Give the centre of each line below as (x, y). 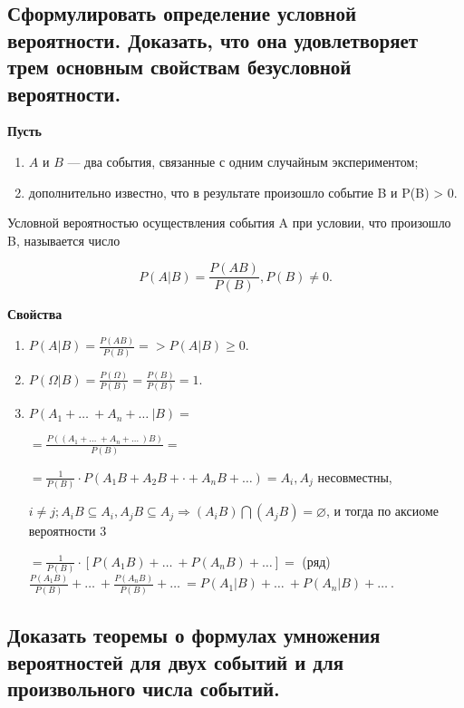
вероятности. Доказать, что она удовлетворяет (213, 39)
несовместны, (355, 476)
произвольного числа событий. (144, 688)
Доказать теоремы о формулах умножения (194, 635)
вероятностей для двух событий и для (176, 661)
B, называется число (64, 240)
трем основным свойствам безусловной (179, 67)
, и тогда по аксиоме (382, 511)
